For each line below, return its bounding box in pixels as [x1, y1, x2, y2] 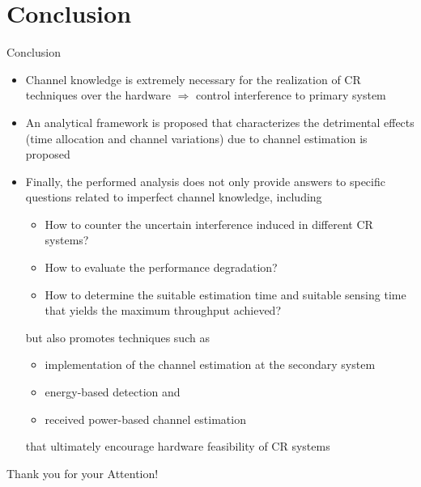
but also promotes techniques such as [25, 328, 210, 345]
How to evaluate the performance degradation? [45, 259, 278, 276]
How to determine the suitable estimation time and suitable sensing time [45, 286, 406, 303]
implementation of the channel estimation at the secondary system [45, 356, 376, 373]
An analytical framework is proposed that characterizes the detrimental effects [25, 113, 415, 130]
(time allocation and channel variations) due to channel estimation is [25, 129, 368, 146]
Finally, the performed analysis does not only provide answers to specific [25, 172, 385, 189]
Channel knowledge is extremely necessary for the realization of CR [25, 70, 361, 87]
